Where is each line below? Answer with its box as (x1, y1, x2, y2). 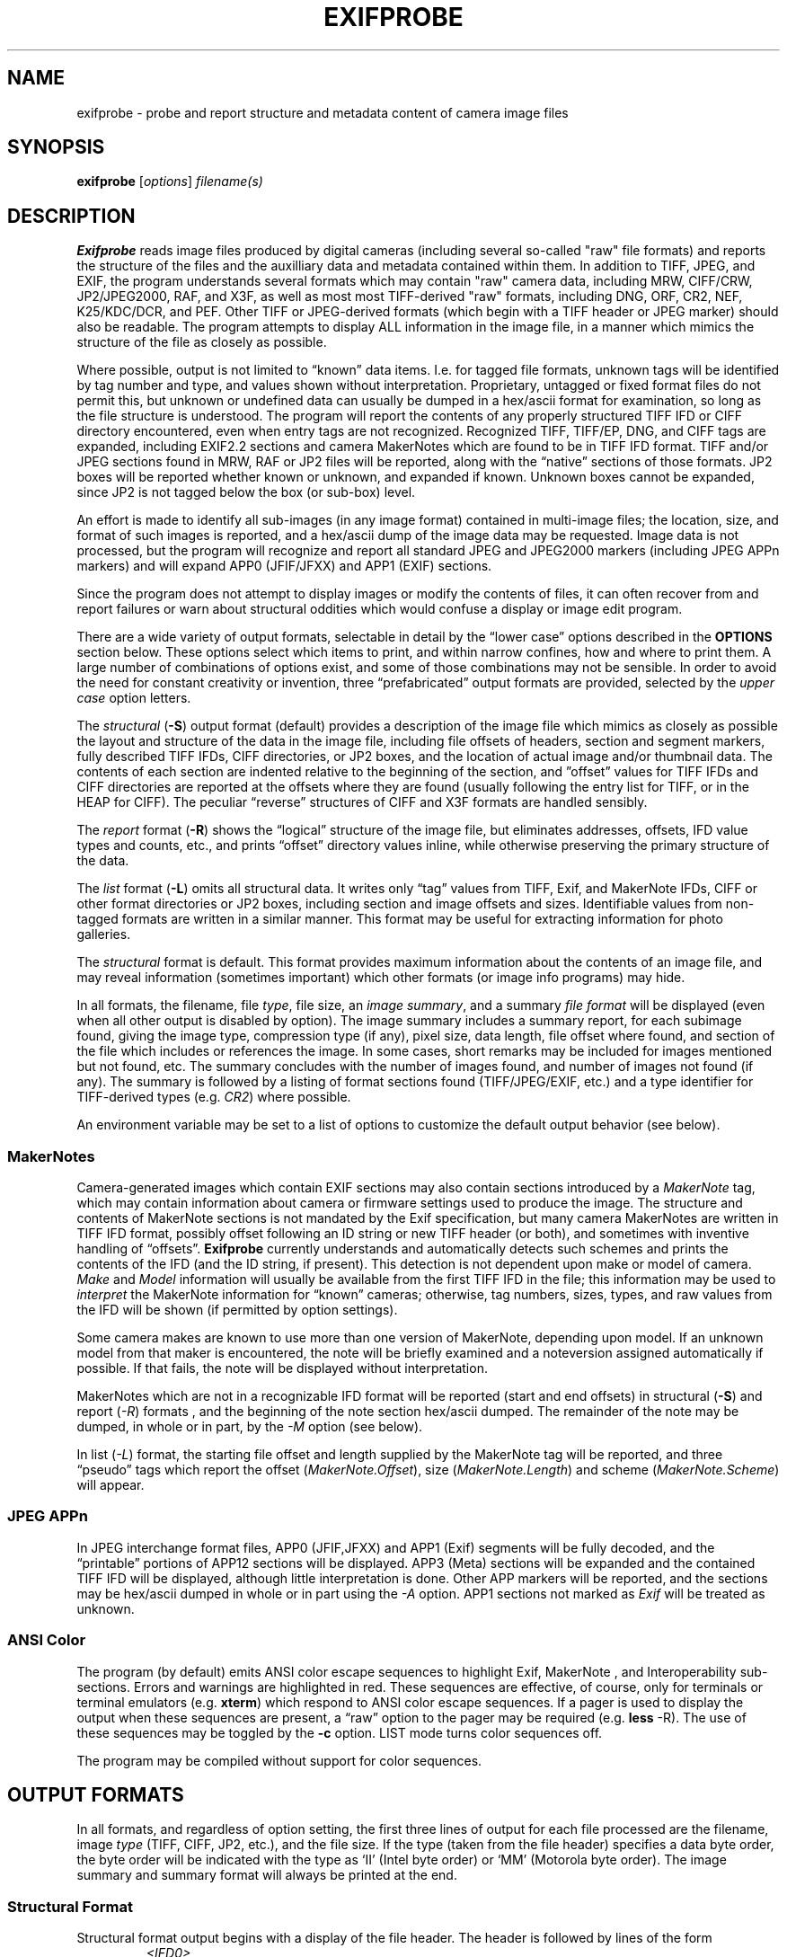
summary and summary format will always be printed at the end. (76, 1867, 457, 1883)
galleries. (76, 926, 131, 943)
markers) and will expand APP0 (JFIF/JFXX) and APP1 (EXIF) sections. (76, 558, 492, 574)
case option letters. (76, 690, 191, 706)
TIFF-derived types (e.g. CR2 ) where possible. (76, 1089, 351, 1105)
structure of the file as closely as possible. (76, 334, 327, 350)
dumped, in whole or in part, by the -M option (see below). (76, 1419, 423, 1435)
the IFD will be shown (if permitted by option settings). (76, 1302, 398, 1318)
